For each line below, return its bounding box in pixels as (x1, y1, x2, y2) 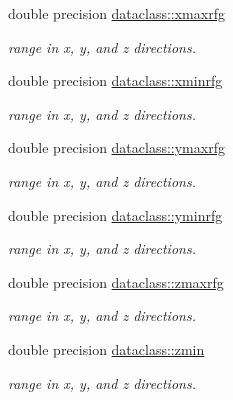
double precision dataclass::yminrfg (8, 204, 223, 225)
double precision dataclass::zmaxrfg (8, 271, 224, 292)
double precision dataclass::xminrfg (8, 70, 223, 91)
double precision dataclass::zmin (8, 338, 205, 359)
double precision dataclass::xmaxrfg (8, 3, 225, 23)
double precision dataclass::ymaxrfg (8, 137, 225, 158)
